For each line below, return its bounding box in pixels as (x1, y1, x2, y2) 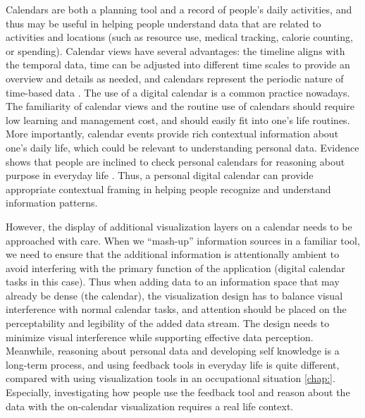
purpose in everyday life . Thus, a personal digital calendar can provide (6, 168, 314, 183)
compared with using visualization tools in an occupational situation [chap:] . (6, 371, 335, 386)
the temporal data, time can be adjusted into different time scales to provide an (6, 57, 350, 72)
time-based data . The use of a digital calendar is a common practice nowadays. (6, 85, 350, 99)
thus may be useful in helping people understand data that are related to (6, 16, 321, 30)
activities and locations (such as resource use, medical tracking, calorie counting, (6, 30, 353, 44)
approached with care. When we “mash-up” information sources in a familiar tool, (6, 233, 360, 247)
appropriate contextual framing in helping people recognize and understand (6, 181, 331, 196)
